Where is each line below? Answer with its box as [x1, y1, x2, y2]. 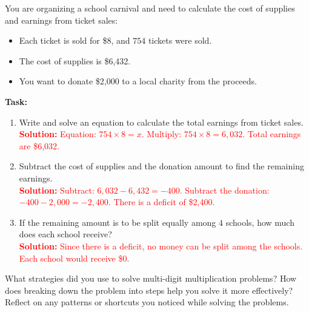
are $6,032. [19, 139, 59, 152]
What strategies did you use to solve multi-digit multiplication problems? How [5, 272, 297, 285]
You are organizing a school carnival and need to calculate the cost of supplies [5, 2, 295, 14]
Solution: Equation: [19, 127, 96, 140]
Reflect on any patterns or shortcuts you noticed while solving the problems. [5, 296, 289, 308]
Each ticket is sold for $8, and [19, 34, 130, 47]
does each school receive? [19, 228, 112, 240]
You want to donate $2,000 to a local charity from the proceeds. [19, 75, 257, 87]
